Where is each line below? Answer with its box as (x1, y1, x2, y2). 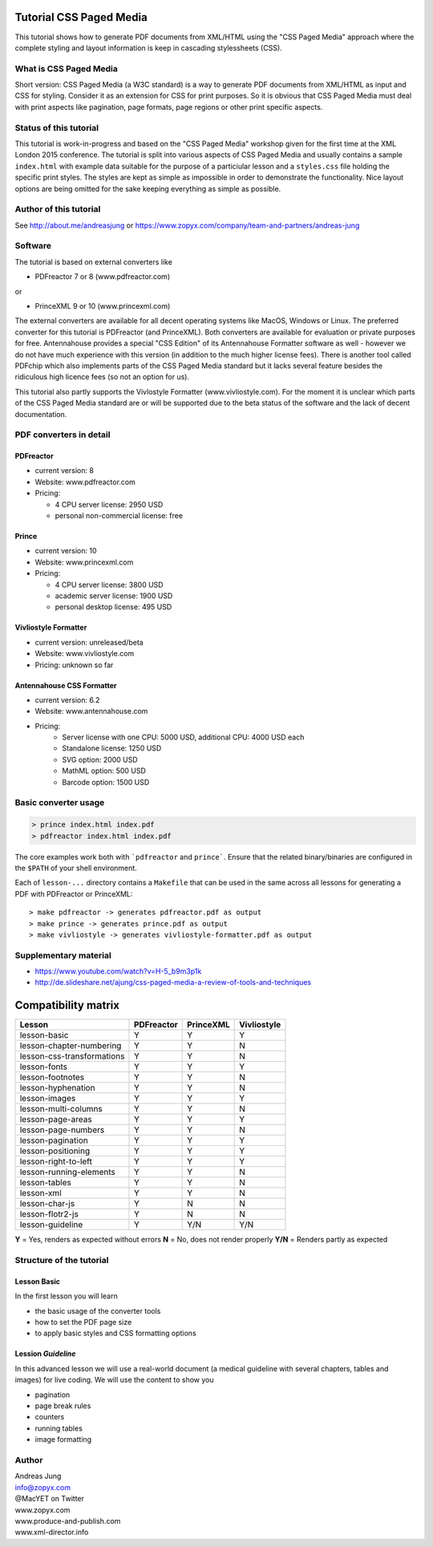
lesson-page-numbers (19, 1124, 105, 1136)
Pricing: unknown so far (34, 660, 114, 670)
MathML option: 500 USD (62, 766, 146, 776)
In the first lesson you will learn (14, 1291, 118, 1301)
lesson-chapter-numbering (19, 1040, 122, 1051)
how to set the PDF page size (34, 1318, 132, 1327)
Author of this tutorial (14, 204, 101, 215)
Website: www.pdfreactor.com (34, 477, 136, 487)
